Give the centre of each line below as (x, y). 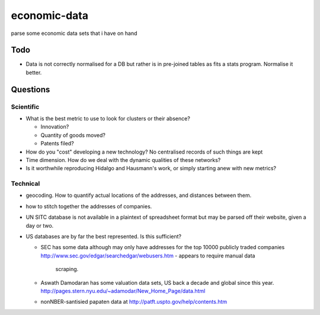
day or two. (40, 225)
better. (34, 72)
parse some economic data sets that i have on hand (74, 33)
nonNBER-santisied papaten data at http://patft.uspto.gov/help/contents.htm (134, 302)
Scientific (25, 107)
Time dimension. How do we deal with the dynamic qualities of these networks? (123, 160)
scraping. (67, 269)
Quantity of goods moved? (73, 135)
